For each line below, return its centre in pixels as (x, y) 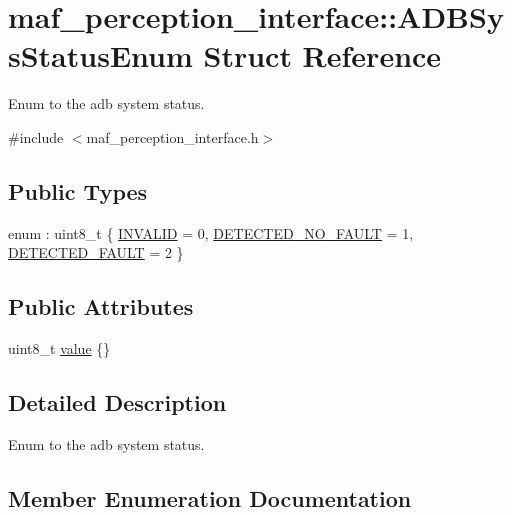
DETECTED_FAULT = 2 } (96, 252)
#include (36, 136)
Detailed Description (117, 402)
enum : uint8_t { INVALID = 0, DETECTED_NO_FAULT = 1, (211, 232)
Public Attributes (101, 306)
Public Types (78, 190)
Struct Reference (322, 55)
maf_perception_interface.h (172, 136)
